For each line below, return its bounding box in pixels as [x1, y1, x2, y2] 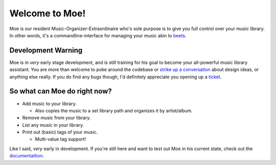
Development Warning [9, 46, 83, 55]
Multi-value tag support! [35, 136, 86, 143]
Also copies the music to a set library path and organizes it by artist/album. [35, 107, 193, 113]
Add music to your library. [22, 100, 77, 107]
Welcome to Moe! [9, 8, 86, 19]
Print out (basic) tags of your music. [22, 129, 98, 135]
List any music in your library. [22, 122, 84, 128]
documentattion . [9, 153, 44, 159]
